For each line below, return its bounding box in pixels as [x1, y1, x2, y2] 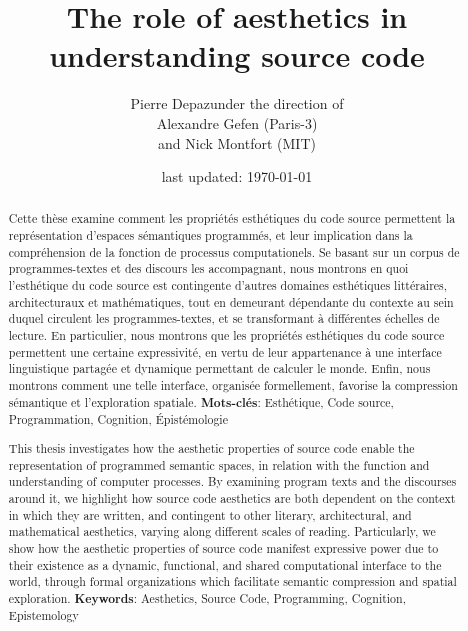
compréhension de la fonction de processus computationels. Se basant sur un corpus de [8, 243, 460, 260]
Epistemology [8, 607, 79, 624]
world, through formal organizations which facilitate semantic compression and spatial [8, 573, 457, 590]
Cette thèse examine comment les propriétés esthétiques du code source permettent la [8, 210, 456, 227]
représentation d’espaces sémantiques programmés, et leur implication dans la [8, 227, 413, 244]
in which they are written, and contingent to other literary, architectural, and [8, 506, 412, 523]
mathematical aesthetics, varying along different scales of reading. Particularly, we [8, 523, 436, 540]
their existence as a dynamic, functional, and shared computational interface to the [8, 556, 442, 573]
